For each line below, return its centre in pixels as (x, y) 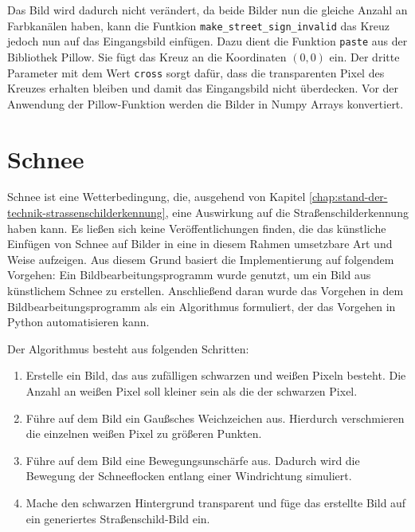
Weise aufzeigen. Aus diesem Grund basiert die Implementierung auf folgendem (201, 259)
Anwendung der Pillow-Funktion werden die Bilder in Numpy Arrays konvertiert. (206, 103)
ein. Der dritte (364, 56)
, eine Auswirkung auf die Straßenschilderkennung (287, 213)
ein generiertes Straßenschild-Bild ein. (118, 518)
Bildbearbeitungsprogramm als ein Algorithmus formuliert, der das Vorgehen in (202, 306)
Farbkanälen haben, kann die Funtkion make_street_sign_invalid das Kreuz (199, 25)
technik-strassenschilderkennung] (86, 213)
